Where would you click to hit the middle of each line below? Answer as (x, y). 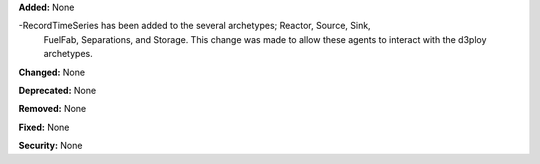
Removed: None (52, 109)
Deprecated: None (57, 90)
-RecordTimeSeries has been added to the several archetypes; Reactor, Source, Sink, (194, 26)
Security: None (50, 146)
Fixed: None (44, 127)
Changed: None (51, 72)
